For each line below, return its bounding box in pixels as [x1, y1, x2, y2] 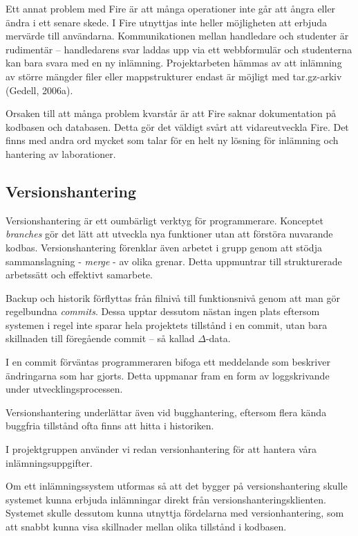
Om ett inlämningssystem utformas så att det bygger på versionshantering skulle [6, 479, 348, 493]
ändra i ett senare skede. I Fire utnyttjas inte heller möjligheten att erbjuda [6, 15, 327, 29]
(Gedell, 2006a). [6, 82, 73, 97]
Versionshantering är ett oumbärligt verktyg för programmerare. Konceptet [6, 213, 323, 227]
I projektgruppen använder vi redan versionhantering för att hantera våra [6, 442, 317, 456]
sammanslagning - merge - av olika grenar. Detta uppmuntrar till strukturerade [6, 253, 342, 268]
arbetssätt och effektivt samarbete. [6, 267, 153, 282]
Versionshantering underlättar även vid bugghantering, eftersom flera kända [6, 404, 327, 419]
